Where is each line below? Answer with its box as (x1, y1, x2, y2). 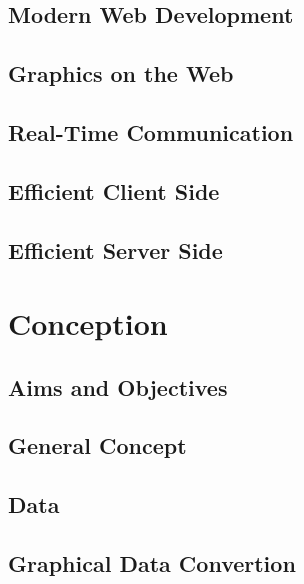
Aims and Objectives (8, 371, 228, 402)
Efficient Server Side (8, 234, 223, 265)
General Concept (8, 430, 187, 461)
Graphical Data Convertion (8, 548, 296, 579)
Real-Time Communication (8, 116, 294, 147)
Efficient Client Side (8, 175, 220, 206)
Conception (8, 303, 168, 344)
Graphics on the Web (8, 58, 234, 89)
